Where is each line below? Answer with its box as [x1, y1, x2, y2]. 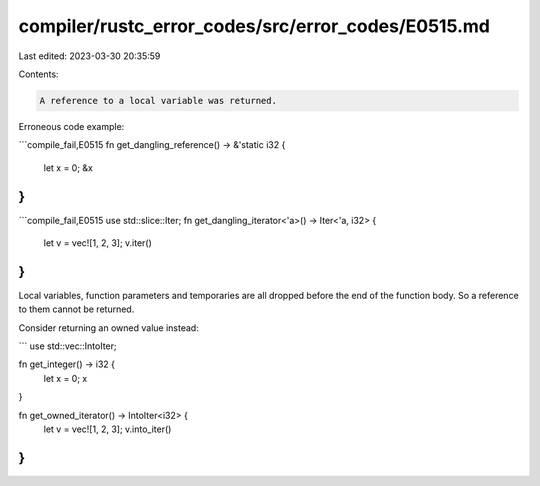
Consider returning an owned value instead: [18, 321, 199, 334]
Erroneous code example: [18, 120, 125, 132]
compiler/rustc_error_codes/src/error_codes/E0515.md [18, 15, 490, 37]
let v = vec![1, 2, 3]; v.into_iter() [43, 423, 172, 435]
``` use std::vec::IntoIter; [18, 340, 117, 352]
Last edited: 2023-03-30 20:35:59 [18, 50, 161, 62]
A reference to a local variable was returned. [39, 95, 277, 106]
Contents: [18, 68, 59, 80]
